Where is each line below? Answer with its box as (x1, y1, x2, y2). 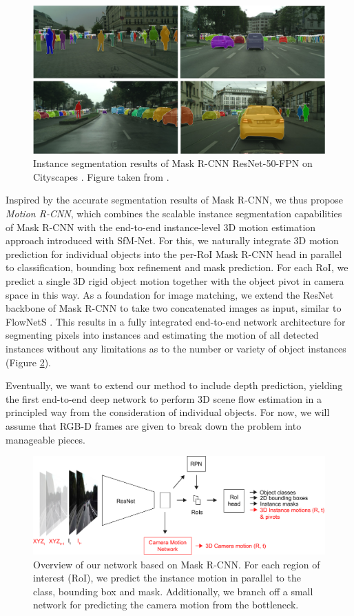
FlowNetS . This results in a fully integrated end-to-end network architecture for (6, 314, 346, 328)
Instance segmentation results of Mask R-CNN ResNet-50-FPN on (33, 156, 313, 170)
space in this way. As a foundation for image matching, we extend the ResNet (6, 287, 334, 301)
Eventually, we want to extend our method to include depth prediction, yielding (6, 378, 343, 393)
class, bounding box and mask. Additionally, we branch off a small (33, 584, 313, 598)
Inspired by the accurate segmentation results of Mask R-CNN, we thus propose (6, 192, 344, 207)
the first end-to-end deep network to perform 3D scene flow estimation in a (6, 391, 322, 406)
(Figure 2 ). (6, 355, 51, 369)
